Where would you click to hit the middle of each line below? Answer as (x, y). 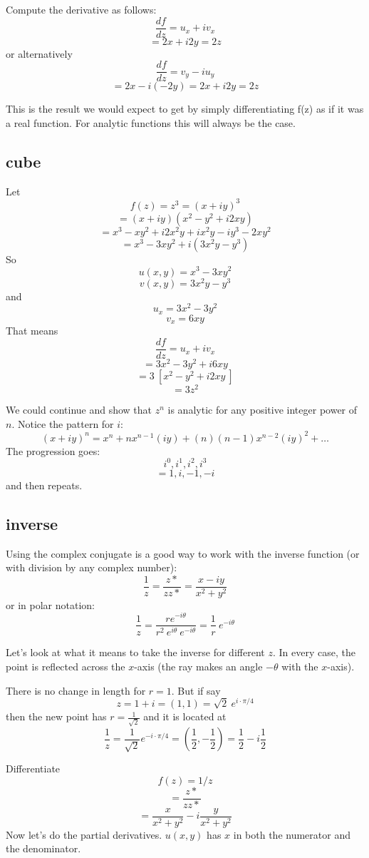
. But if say (196, 690)
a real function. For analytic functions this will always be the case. (151, 122)
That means (32, 331)
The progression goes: (53, 450)
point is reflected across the (66, 667)
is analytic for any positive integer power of (263, 410)
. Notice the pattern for (63, 423)
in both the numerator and (292, 834)
